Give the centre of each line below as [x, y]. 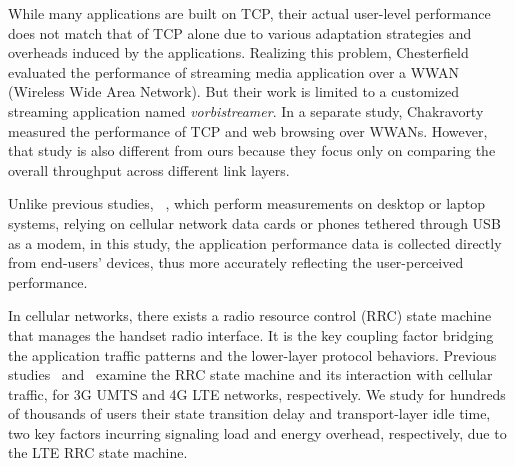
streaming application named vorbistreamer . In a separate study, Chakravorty [246, 110]
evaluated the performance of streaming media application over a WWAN [233, 71]
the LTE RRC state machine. [98, 452]
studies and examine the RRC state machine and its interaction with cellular [250, 374]
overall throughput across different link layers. [149, 169]
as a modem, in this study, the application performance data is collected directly [255, 242]
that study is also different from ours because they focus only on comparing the [252, 150]
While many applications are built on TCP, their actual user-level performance [249, 13]
